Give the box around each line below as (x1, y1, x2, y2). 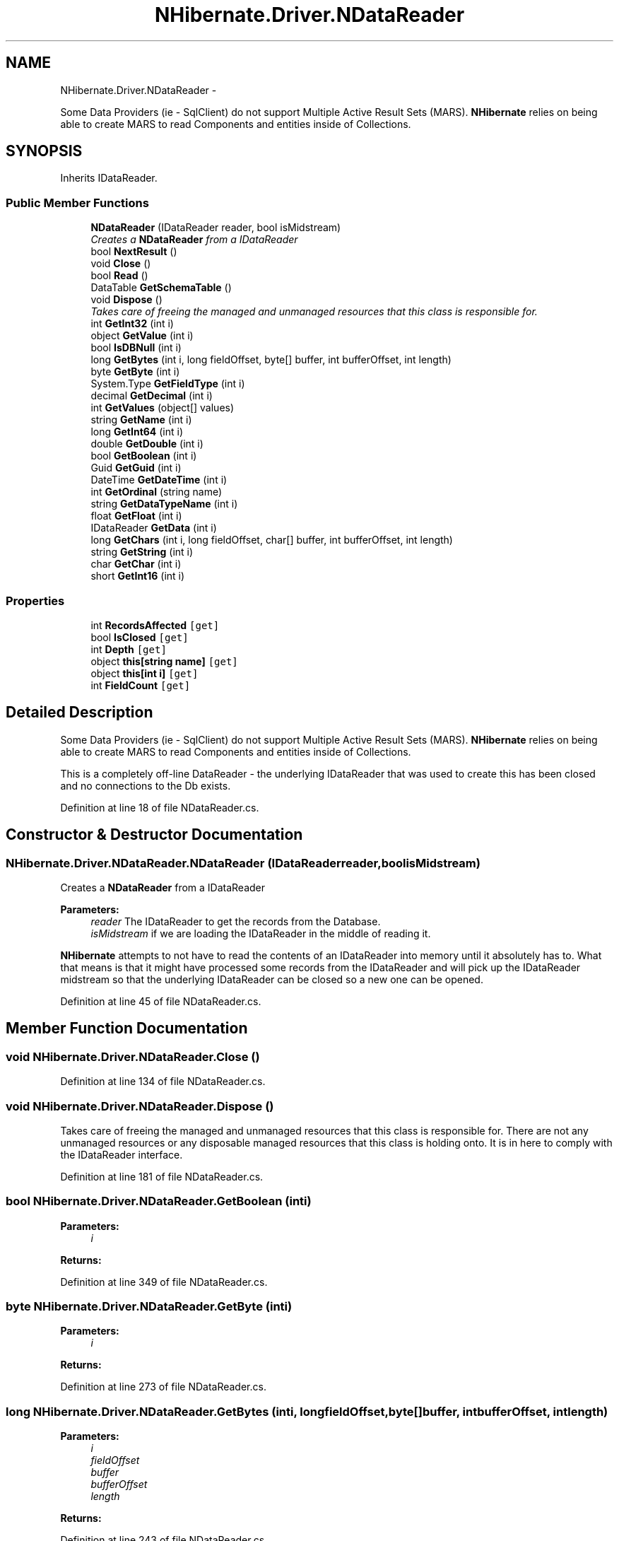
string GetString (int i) (90, 546, 194, 558)
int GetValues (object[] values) (90, 402, 235, 414)
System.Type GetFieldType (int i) (90, 377, 245, 390)
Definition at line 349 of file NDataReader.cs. (60, 1275, 268, 1288)
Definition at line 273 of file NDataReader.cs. (60, 1381, 266, 1393)
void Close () (90, 257, 151, 270)
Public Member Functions (6, 195, 149, 210)
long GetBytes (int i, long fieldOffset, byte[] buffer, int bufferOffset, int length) (90, 353, 452, 366)
